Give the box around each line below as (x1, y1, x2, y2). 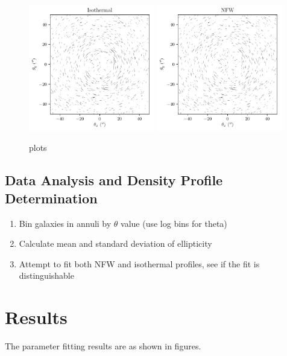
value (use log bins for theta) (121, 217, 227, 229)
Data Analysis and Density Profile (5, 171, 223, 189)
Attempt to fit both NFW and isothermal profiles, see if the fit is (19, 257, 260, 270)
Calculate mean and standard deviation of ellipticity (19, 237, 212, 250)
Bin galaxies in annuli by (19, 217, 112, 229)
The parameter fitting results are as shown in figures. (5, 340, 201, 352)
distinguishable (19, 269, 74, 282)
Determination (5, 188, 98, 207)
